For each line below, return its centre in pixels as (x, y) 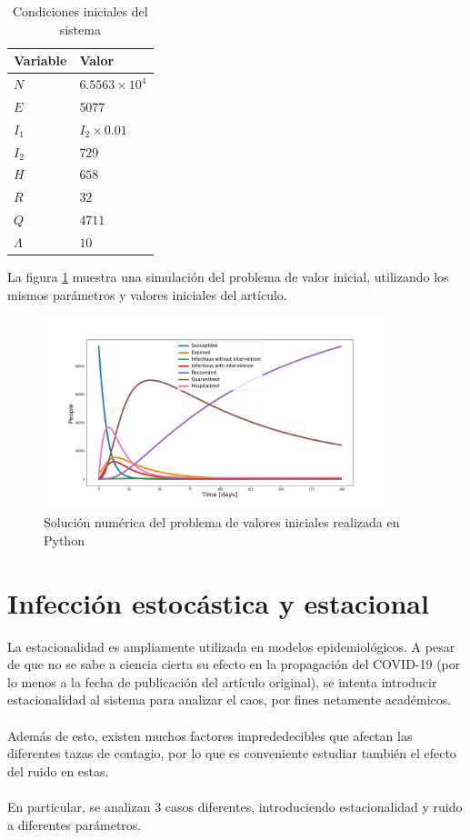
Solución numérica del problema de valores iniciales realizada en (222, 522)
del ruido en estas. (58, 770)
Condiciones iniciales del (80, 11)
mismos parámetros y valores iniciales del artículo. (147, 294)
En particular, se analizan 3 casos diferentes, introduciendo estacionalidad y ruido (235, 807)
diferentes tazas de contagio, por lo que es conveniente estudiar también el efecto (232, 753)
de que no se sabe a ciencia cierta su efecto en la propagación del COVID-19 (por (234, 664)
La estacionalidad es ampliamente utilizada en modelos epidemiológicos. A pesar (231, 646)
